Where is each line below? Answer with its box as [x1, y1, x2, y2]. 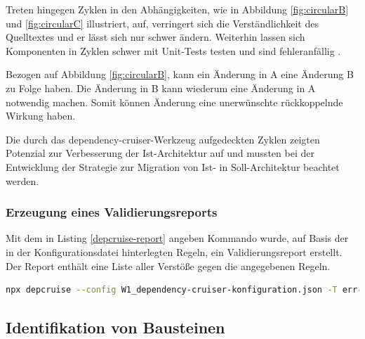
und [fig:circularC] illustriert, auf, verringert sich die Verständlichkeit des [6, 15, 319, 30]
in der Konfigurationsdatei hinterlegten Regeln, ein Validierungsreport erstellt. [6, 244, 343, 259]
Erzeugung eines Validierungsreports [6, 203, 218, 221]
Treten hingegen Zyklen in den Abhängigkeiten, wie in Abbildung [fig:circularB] [6, 2, 349, 16]
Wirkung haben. [6, 108, 76, 123]
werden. [6, 173, 39, 188]
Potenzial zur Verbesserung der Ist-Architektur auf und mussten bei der [6, 146, 314, 160]
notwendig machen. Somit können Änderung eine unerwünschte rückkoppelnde [6, 94, 343, 109]
